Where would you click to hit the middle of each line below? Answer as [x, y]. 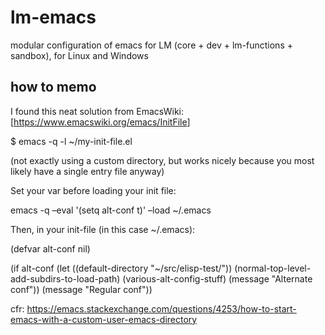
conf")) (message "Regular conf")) [81, 289]
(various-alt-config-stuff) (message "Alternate [217, 278]
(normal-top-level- [273, 268]
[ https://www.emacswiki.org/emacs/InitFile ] [100, 122]
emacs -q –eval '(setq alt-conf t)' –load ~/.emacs [111, 210]
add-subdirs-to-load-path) [65, 278]
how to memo [53, 87]
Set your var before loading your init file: [93, 190]
